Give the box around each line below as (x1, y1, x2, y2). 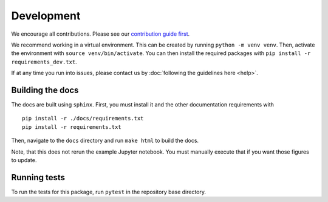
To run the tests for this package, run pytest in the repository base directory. (11, 188, 207, 195)
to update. (11, 156, 37, 163)
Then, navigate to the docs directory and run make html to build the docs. (11, 137, 199, 145)
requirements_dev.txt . (11, 58, 77, 65)
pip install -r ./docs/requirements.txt (22, 115, 144, 122)
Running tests (11, 172, 66, 183)
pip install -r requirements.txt (22, 123, 121, 130)
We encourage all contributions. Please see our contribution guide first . (11, 30, 190, 37)
